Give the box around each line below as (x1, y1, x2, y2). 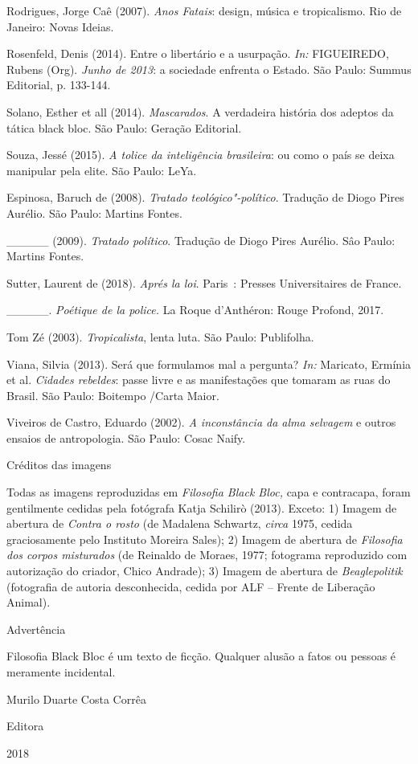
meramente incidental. (6, 664, 116, 680)
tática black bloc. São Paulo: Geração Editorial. (6, 119, 242, 136)
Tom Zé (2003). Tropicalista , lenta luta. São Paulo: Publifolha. (6, 328, 314, 345)
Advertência (6, 620, 66, 637)
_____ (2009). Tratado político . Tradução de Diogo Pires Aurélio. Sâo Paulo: (6, 231, 395, 248)
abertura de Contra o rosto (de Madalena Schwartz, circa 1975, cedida (6, 515, 353, 532)
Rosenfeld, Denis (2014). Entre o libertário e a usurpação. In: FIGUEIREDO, (6, 45, 389, 62)
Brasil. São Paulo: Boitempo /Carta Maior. (6, 386, 219, 403)
